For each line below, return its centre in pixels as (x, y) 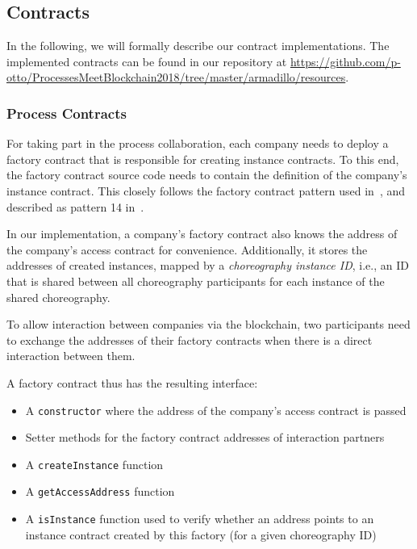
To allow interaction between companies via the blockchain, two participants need (208, 324)
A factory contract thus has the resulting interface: (132, 382)
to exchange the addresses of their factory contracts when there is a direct (190, 339)
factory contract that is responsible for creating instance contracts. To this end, (203, 159)
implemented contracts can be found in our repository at (147, 61)
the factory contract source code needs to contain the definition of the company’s (207, 175)
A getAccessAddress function (100, 491)
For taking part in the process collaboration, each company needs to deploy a (198, 143)
